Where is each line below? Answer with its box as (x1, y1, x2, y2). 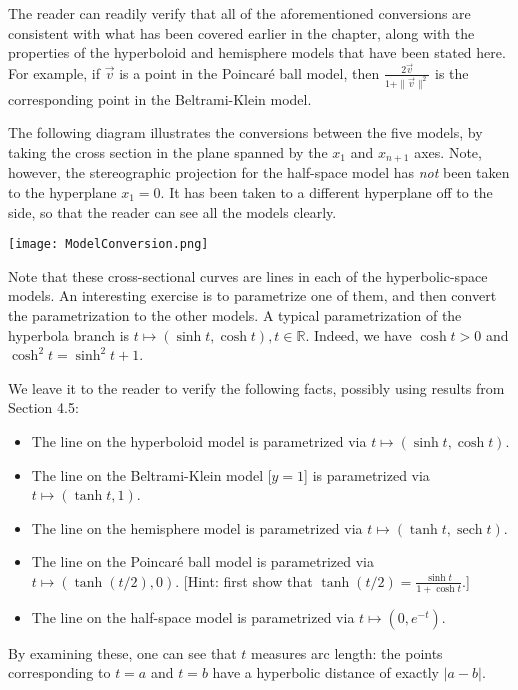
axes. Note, (414, 141, 482, 162)
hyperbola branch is (8, 324, 130, 345)
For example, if (8, 62, 101, 83)
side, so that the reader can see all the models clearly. (8, 201, 337, 222)
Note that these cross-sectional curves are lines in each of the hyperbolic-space (8, 265, 488, 286)
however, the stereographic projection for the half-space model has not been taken (8, 162, 510, 183)
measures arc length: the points (250, 642, 443, 663)
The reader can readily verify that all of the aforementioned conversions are (8, 3, 471, 23)
